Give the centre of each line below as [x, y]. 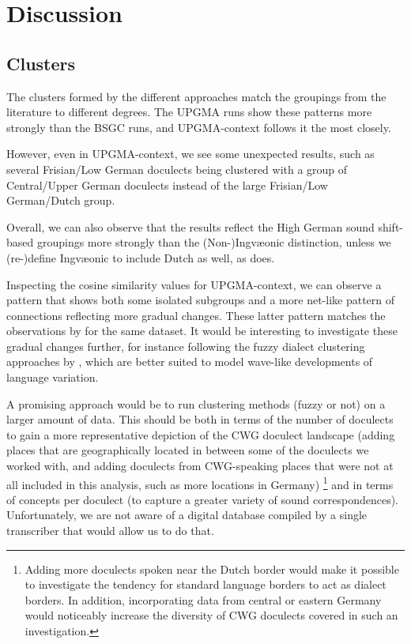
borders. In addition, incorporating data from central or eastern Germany [203, 599]
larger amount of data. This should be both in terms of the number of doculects [200, 419]
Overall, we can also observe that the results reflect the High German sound [190, 226]
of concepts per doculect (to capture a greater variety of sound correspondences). [203, 499]
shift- [390, 226]
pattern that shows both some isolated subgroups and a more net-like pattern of [201, 300]
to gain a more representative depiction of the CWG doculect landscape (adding [201, 434]
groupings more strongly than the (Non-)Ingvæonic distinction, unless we [214, 242]
